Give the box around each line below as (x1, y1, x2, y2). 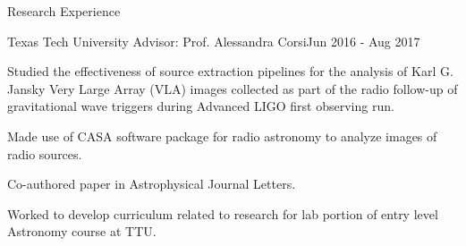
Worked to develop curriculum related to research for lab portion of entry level (7, 204, 438, 223)
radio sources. (7, 144, 82, 163)
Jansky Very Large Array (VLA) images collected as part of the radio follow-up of (7, 79, 458, 98)
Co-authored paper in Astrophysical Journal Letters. (7, 174, 296, 193)
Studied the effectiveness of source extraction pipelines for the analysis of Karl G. (7, 62, 453, 81)
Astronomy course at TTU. (7, 222, 157, 241)
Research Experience (7, 2, 121, 20)
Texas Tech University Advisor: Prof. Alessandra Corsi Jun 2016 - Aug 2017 (7, 31, 420, 50)
